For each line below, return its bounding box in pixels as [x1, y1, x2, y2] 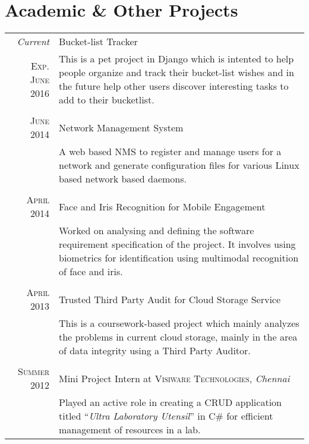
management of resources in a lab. [59, 423, 201, 437]
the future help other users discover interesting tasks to [59, 79, 289, 93]
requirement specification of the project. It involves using [59, 237, 296, 251]
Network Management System [59, 120, 184, 134]
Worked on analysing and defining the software [59, 223, 254, 238]
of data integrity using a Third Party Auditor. [59, 344, 251, 358]
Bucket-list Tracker [59, 34, 138, 49]
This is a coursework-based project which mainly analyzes [59, 316, 299, 330]
